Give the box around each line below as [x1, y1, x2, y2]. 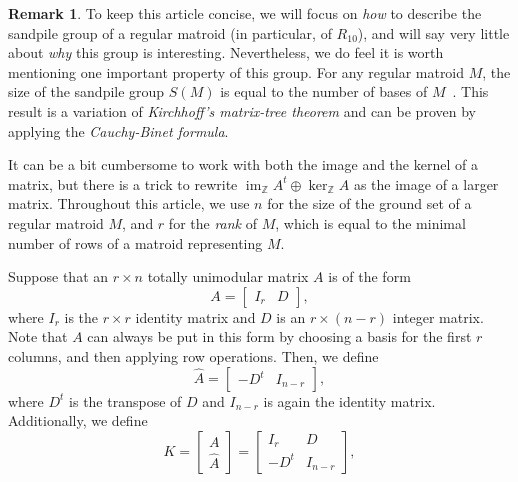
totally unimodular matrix [147, 266, 309, 287]
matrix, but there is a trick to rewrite [8, 173, 238, 194]
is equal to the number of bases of [220, 81, 428, 102]
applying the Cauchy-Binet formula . [8, 120, 229, 141]
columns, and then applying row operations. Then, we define [8, 345, 379, 366]
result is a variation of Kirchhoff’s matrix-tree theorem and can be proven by [8, 100, 476, 121]
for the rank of [168, 212, 258, 233]
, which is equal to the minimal [275, 212, 466, 233]
